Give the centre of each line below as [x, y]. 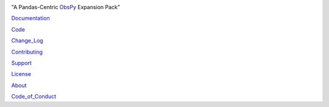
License [21, 74]
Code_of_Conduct [34, 97]
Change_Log [27, 41]
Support [21, 63]
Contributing [27, 52]
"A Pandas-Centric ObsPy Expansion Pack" [66, 7]
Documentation [30, 18]
